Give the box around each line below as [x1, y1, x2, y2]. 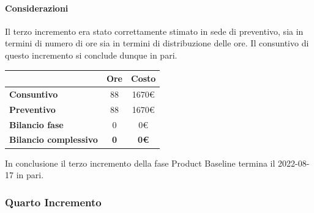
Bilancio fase [9, 118, 64, 131]
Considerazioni [5, 1, 69, 14]
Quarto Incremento [5, 194, 102, 209]
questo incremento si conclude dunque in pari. [5, 48, 178, 61]
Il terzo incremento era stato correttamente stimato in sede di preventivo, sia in [5, 24, 304, 37]
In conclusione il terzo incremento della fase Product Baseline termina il [5, 156, 275, 169]
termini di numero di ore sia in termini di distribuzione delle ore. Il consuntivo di [5, 37, 309, 49]
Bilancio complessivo [9, 133, 98, 146]
